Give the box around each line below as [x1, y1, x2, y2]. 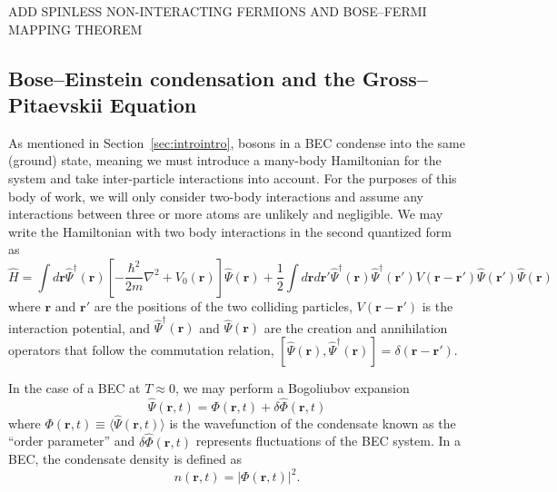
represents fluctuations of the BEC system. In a [195, 431, 462, 450]
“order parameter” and [8, 431, 135, 450]
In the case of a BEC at [8, 378, 141, 397]
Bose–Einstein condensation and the [8, 64, 355, 92]
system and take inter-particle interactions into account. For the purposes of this [8, 168, 457, 187]
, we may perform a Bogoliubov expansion [174, 378, 410, 397]
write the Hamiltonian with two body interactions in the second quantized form [8, 221, 452, 241]
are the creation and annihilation [264, 318, 448, 337]
